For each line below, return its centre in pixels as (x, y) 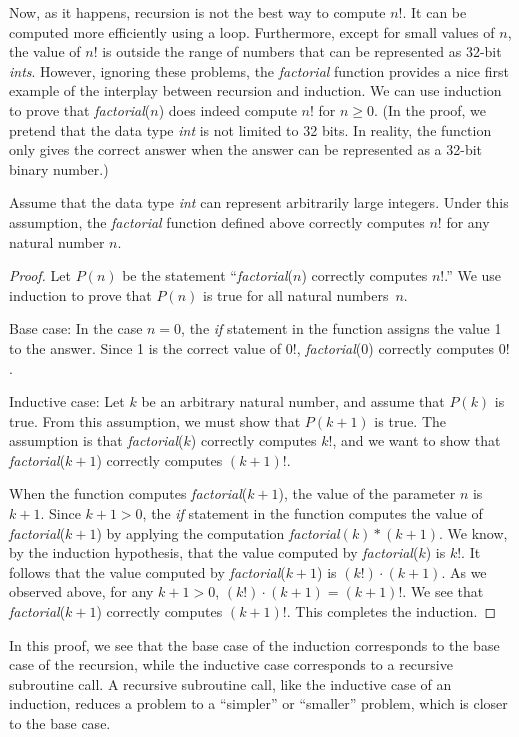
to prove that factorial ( (80, 109)
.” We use (473, 275)
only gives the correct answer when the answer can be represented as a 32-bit (246, 149)
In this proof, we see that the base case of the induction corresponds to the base (254, 644)
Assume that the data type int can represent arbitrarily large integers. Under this (259, 202)
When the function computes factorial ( (128, 493)
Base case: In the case (76, 328)
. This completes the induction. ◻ (391, 611)
